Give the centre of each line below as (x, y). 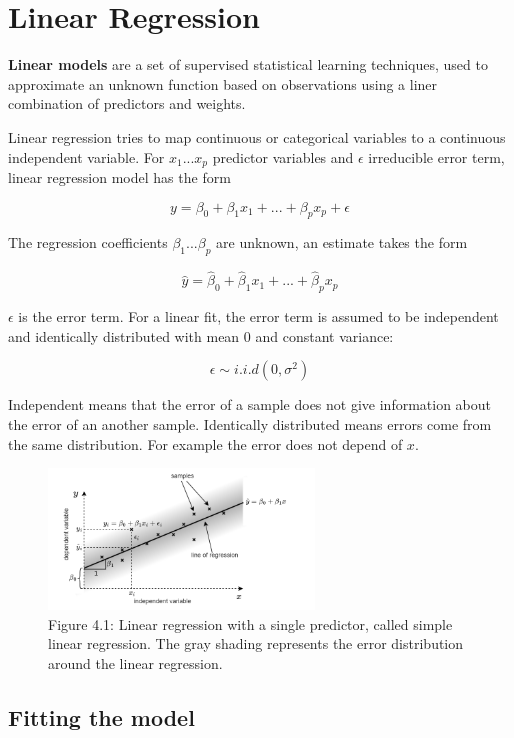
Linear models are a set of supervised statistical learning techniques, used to (248, 64)
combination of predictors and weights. (127, 103)
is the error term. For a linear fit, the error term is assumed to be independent (258, 316)
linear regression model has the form (119, 176)
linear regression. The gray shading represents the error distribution (256, 643)
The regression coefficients (88, 242)
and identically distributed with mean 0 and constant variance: (201, 335)
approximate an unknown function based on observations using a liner (223, 83)
